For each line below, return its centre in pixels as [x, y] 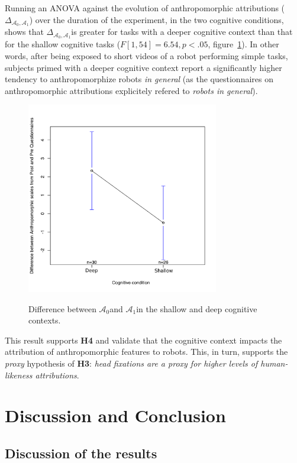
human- [274, 363]
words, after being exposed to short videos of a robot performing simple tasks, [146, 55]
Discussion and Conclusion [115, 415]
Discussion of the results [81, 453]
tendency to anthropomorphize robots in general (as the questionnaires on [139, 79]
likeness [19, 375]
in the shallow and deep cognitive [197, 308]
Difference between [62, 308]
